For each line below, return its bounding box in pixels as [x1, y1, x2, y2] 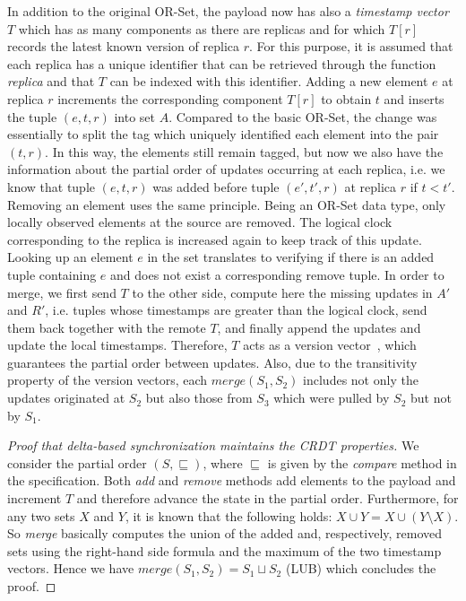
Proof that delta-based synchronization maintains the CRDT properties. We [7, 436, 419, 455]
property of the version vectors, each [7, 370, 208, 389]
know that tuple [7, 177, 96, 196]
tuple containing [7, 265, 97, 283]
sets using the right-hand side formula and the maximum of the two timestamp [7, 541, 442, 560]
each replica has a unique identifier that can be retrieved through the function [7, 54, 436, 73]
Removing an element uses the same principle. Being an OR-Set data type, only [7, 195, 446, 213]
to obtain [321, 89, 372, 108]
